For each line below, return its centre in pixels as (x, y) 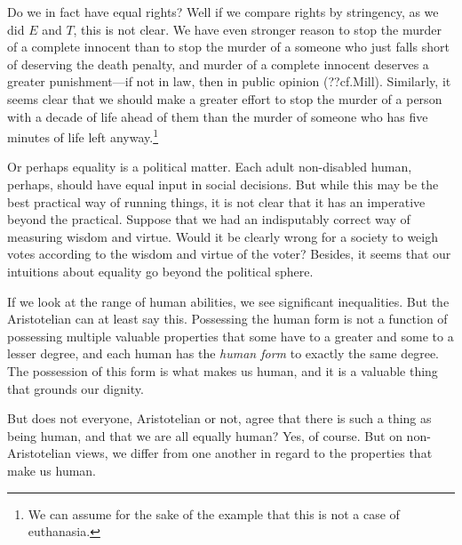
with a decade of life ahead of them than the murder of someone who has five (218, 116)
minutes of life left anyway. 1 (83, 136)
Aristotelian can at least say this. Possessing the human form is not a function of (227, 319)
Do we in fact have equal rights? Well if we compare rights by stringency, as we (223, 12)
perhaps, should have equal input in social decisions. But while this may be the (223, 184)
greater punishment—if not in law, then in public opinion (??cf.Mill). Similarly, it (229, 81)
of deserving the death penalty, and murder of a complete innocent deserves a (218, 64)
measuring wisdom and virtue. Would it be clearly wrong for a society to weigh (223, 236)
